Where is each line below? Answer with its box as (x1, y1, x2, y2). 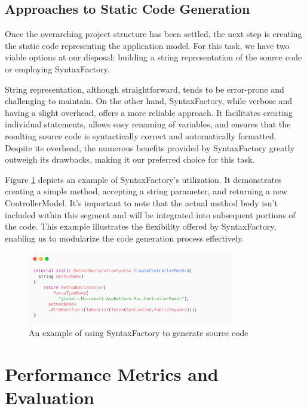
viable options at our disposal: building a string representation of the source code (5, 51, 302, 63)
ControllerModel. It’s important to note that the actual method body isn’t (5, 196, 278, 209)
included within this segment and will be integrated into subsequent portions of (5, 208, 296, 221)
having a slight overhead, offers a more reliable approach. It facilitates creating (5, 106, 293, 118)
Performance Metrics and (5, 362, 219, 386)
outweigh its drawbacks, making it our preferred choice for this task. (5, 153, 255, 166)
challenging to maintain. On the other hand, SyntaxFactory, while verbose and (5, 94, 293, 107)
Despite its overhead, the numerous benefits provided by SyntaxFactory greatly (5, 141, 295, 154)
